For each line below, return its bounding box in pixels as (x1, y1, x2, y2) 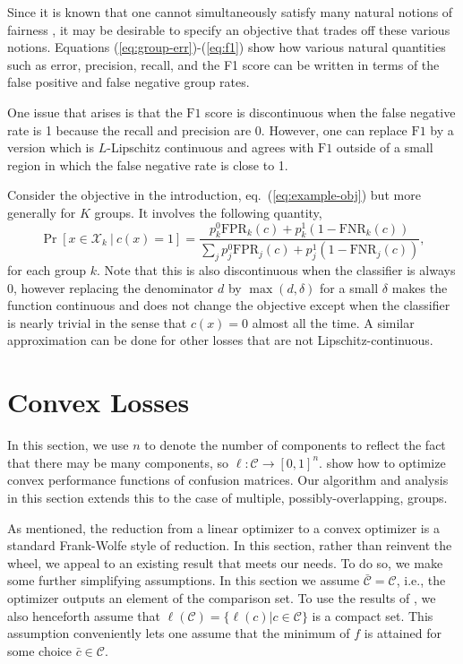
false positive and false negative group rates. (7, 73, 250, 91)
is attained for (364, 624, 442, 642)
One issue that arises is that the (7, 102, 183, 121)
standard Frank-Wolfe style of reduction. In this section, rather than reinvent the (7, 536, 452, 555)
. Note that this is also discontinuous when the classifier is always (96, 261, 456, 280)
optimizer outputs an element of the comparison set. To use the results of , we (7, 588, 436, 607)
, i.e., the (396, 571, 446, 590)
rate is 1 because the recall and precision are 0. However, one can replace (7, 120, 407, 139)
